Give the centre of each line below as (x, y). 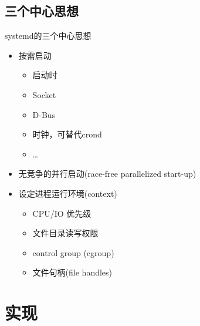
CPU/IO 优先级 (62, 213)
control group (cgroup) (73, 252)
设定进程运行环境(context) (68, 193)
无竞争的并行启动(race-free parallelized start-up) (107, 174)
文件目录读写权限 (65, 233)
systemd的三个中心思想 (48, 36)
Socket (44, 94)
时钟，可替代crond (67, 134)
